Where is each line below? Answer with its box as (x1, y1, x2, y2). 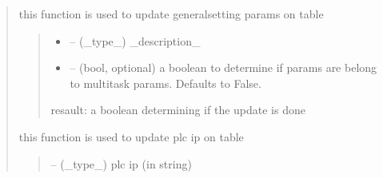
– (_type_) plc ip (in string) (50, 155, 192, 172)
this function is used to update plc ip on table (18, 128, 244, 144)
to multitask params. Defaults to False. (70, 74, 261, 91)
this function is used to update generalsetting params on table (18, 6, 324, 22)
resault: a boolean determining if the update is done (50, 101, 305, 118)
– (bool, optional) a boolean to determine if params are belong (70, 59, 377, 76)
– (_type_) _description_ (70, 32, 201, 49)
